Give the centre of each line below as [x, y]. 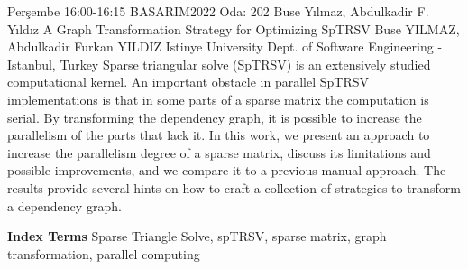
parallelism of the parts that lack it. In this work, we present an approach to [219, 135]
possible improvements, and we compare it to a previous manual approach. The [227, 170]
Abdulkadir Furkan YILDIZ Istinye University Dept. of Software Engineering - [225, 46]
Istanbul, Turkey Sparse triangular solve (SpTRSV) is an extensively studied [219, 64]
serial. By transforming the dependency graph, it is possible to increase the [215, 117]
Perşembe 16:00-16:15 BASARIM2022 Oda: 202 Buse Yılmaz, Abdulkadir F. [218, 11]
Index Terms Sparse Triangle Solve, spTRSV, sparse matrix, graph [197, 236]
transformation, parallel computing [104, 253]
